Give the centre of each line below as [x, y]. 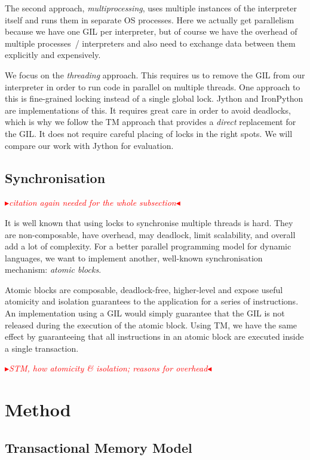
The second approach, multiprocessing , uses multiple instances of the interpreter [151, 8]
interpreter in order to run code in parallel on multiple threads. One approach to [153, 86]
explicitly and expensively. [53, 55]
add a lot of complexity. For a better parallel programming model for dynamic [148, 246]
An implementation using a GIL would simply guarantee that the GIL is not [145, 313]
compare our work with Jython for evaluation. [89, 145]
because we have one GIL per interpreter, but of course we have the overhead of [151, 31]
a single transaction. [42, 348]
